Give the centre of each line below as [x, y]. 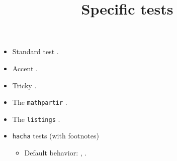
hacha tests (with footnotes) [56, 136]
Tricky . [24, 85]
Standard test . [35, 51]
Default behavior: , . [56, 153]
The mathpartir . [40, 102]
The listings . [36, 119]
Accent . [25, 68]
